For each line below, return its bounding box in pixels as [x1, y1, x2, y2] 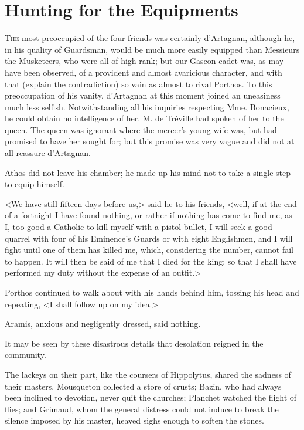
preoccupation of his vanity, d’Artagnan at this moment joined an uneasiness [5, 89, 281, 101]
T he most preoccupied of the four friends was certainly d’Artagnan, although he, [5, 32, 295, 44]
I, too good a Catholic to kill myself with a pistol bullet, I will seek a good [5, 221, 272, 233]
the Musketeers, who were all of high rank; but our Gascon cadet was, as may [5, 55, 284, 67]
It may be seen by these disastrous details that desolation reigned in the [5, 337, 264, 349]
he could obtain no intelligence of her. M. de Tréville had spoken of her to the [5, 112, 284, 124]
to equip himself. [5, 178, 64, 190]
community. [5, 348, 46, 361]
